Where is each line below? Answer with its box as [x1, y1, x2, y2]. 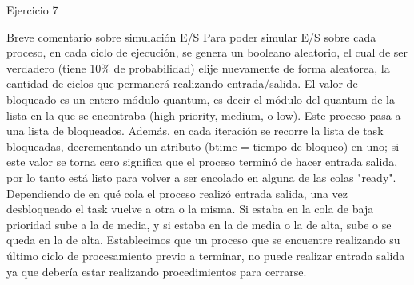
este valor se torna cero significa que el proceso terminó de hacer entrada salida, [6, 153, 398, 170]
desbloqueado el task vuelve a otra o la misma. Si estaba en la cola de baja [6, 200, 374, 217]
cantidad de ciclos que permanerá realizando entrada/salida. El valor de [6, 75, 358, 92]
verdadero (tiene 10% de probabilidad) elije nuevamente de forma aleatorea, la [6, 59, 390, 76]
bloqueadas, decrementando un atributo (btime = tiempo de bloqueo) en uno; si [6, 137, 400, 154]
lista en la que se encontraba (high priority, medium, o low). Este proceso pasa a [6, 106, 401, 123]
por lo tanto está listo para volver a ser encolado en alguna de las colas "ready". [6, 168, 396, 185]
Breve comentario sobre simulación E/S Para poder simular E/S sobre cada [6, 28, 376, 45]
